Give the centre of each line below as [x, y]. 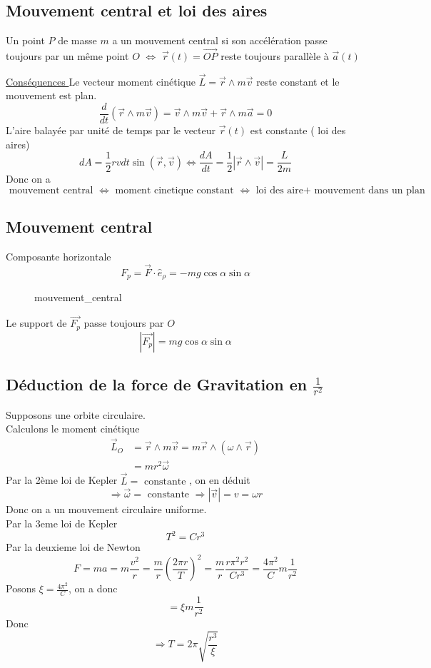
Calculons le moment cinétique [73, 429]
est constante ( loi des [298, 130]
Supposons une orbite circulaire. [76, 414]
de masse [77, 40]
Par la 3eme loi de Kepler [62, 523]
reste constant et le [298, 81]
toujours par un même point [67, 56]
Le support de [36, 323]
